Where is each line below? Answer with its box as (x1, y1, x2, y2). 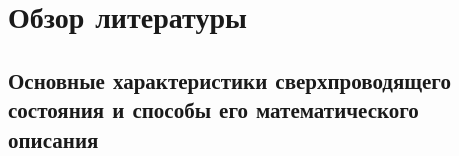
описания (8, 123, 99, 154)
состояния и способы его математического (8, 94, 419, 125)
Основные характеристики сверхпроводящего (8, 64, 451, 95)
